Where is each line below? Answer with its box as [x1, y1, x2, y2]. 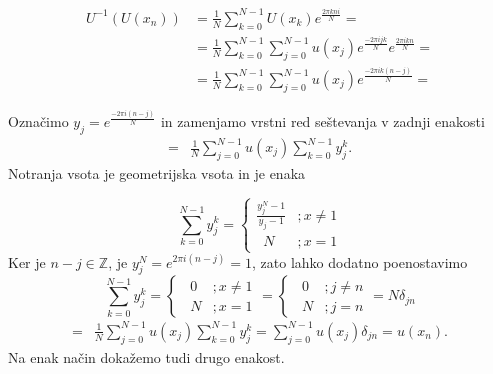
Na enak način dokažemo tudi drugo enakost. [8, 346, 285, 367]
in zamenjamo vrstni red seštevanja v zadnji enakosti [160, 110, 485, 131]
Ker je [8, 251, 46, 272]
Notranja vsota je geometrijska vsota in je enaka [8, 162, 306, 183]
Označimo [8, 110, 69, 131]
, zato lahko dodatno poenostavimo [252, 251, 468, 272]
